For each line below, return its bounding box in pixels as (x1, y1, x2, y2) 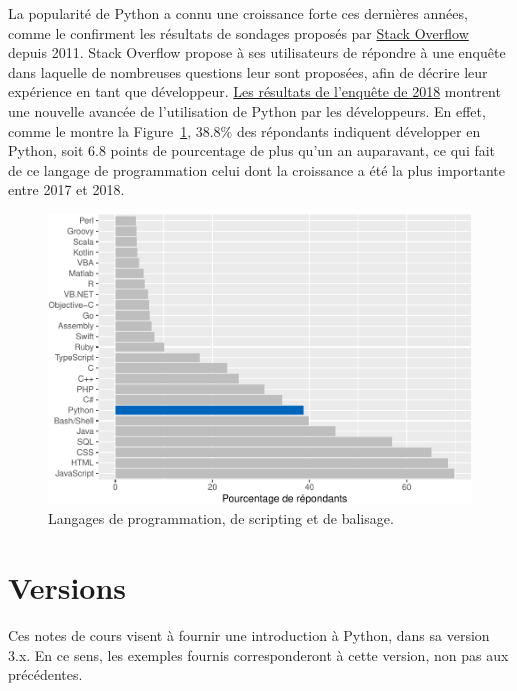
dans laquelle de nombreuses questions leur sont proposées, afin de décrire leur (8, 61, 488, 82)
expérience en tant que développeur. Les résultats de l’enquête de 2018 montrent (8, 81, 501, 102)
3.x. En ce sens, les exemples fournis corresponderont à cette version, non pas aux (8, 644, 509, 665)
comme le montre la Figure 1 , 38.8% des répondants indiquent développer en (8, 120, 481, 141)
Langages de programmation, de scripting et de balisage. (48, 508, 394, 529)
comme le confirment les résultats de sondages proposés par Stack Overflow (8, 22, 469, 43)
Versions (8, 567, 127, 608)
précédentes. (8, 664, 83, 685)
